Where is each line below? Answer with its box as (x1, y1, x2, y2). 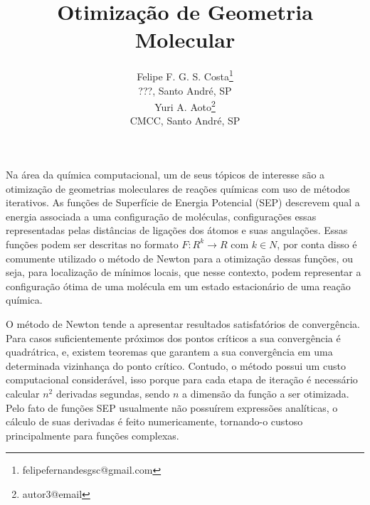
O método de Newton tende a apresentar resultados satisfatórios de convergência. (6, 316, 361, 331)
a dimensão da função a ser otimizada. (182, 386, 349, 400)
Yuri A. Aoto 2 (154, 97, 216, 114)
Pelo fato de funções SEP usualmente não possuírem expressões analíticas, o (6, 400, 338, 415)
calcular (6, 386, 40, 400)
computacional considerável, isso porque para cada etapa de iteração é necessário (6, 372, 358, 387)
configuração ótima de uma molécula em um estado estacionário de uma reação (6, 278, 351, 293)
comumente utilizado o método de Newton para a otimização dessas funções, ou (6, 250, 353, 265)
